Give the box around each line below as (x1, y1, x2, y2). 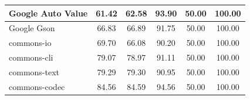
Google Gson (9, 22, 55, 34)
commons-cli (9, 51, 53, 64)
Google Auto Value (9, 6, 88, 19)
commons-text (9, 65, 60, 78)
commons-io (9, 36, 52, 49)
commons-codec (9, 80, 65, 92)
